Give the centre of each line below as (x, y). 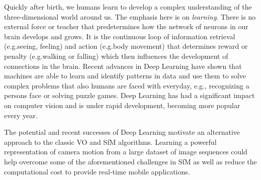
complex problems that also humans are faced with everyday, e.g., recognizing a (127, 85)
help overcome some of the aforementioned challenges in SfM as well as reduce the (130, 161)
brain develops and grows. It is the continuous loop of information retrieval (120, 36)
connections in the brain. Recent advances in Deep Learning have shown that (123, 66)
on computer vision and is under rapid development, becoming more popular (122, 105)
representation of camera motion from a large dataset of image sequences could (126, 152)
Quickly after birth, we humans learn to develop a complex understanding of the (128, 7)
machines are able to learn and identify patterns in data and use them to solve (125, 76)
